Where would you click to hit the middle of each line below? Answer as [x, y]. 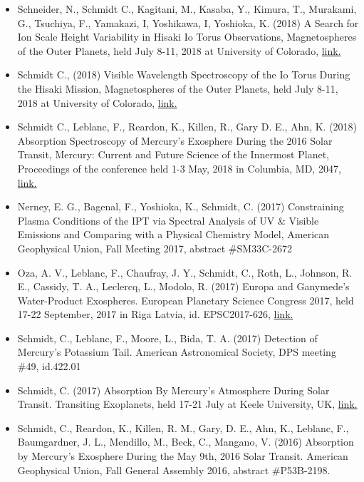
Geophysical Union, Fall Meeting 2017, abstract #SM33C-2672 [155, 248]
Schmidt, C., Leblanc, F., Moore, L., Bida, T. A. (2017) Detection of [167, 338]
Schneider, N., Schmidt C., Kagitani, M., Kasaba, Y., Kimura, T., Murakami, [187, 9]
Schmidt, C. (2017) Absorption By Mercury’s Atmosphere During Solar [173, 390]
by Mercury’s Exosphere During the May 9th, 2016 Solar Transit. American [183, 456]
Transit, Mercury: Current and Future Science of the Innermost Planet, [173, 154]
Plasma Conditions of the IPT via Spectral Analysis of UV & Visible [168, 220]
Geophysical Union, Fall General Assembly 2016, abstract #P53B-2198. [174, 470]
